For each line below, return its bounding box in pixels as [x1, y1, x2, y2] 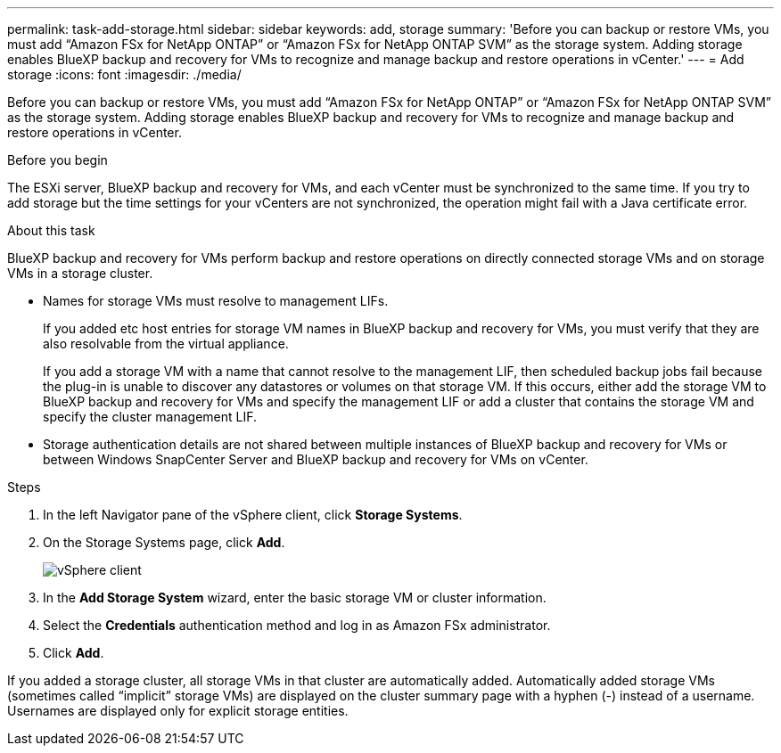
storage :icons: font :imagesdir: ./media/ [7, 67, 242, 82]
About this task [7, 223, 95, 238]
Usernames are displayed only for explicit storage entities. [7, 703, 349, 718]
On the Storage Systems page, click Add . [43, 535, 285, 550]
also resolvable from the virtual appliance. [43, 336, 289, 351]
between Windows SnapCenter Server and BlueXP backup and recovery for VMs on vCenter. [43, 452, 588, 467]
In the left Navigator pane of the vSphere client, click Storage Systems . [43, 507, 463, 522]
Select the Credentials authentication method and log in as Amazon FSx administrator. [43, 618, 551, 633]
